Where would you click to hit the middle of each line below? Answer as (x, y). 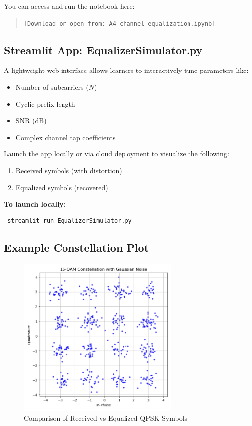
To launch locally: (35, 204)
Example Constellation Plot (77, 247)
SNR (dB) (31, 120)
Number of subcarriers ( (52, 87)
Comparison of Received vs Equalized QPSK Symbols (106, 417)
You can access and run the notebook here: (69, 6)
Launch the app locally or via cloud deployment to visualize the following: (117, 154)
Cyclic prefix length (45, 104)
